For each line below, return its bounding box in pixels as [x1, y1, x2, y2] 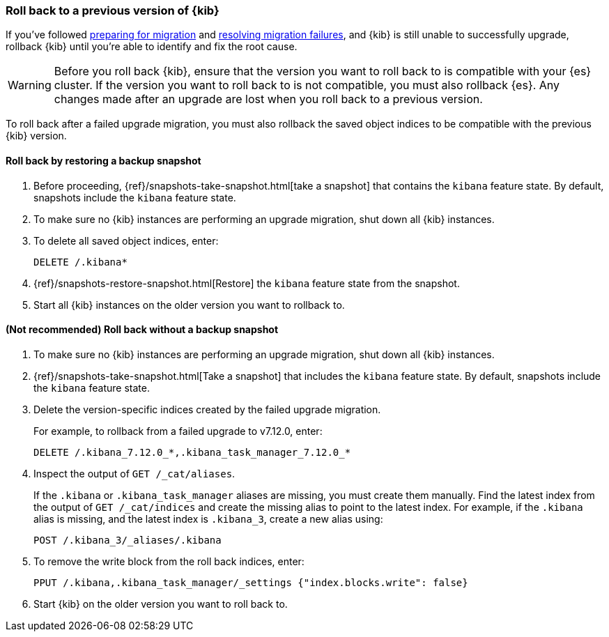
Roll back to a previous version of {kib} [6, 3, 219, 17]
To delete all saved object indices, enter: [33, 234, 219, 247]
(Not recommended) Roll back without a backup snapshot [6, 323, 279, 336]
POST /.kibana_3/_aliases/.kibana [33, 534, 222, 546]
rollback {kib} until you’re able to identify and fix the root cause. [6, 40, 298, 53]
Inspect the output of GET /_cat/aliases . [33, 467, 236, 479]
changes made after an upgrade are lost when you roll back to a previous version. [54, 92, 483, 107]
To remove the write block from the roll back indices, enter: [33, 555, 304, 567]
